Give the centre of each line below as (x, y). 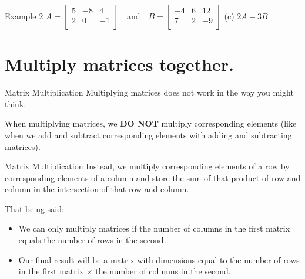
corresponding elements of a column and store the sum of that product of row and (153, 177)
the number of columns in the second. (163, 271)
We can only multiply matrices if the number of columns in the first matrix (154, 228)
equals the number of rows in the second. (92, 240)
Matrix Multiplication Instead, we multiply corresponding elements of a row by (147, 166)
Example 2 (24, 16)
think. (16, 103)
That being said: (34, 208)
